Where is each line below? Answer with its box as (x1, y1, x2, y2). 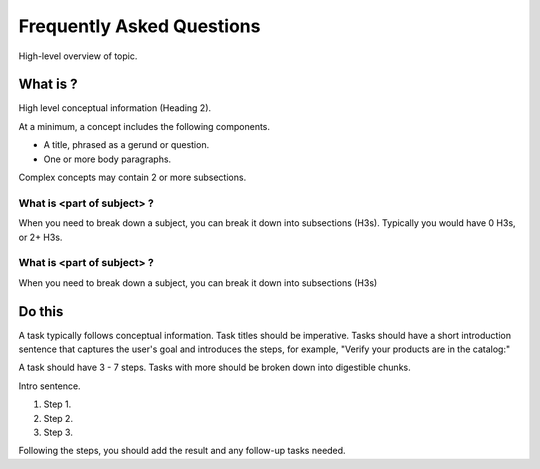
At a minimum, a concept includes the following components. (18, 120, 270, 132)
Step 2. (43, 412, 74, 424)
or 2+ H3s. (18, 231, 63, 243)
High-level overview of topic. (18, 50, 138, 62)
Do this (18, 303, 64, 320)
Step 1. (43, 398, 72, 410)
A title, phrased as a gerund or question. (43, 139, 210, 151)
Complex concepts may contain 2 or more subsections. (18, 171, 247, 184)
